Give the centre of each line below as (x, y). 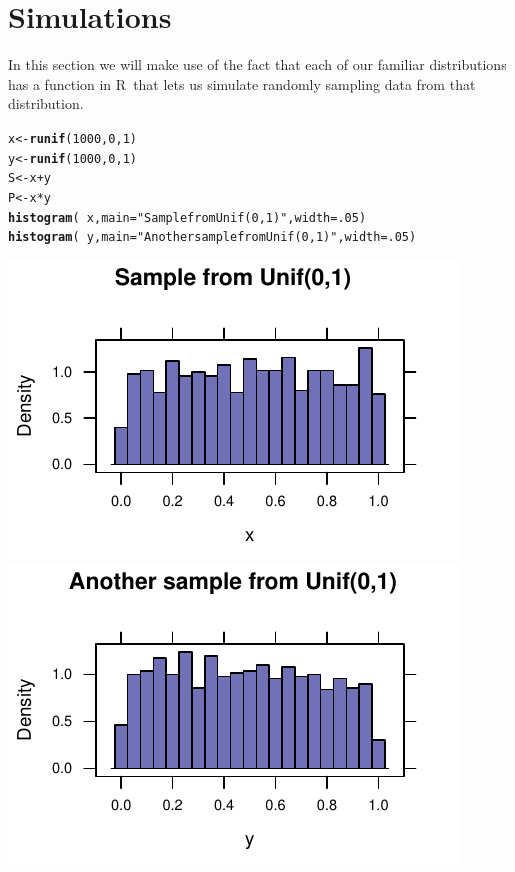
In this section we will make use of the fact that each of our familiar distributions (257, 64)
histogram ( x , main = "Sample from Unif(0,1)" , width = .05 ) (187, 217)
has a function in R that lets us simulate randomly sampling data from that (242, 83)
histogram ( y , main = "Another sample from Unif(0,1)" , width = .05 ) (212, 237)
